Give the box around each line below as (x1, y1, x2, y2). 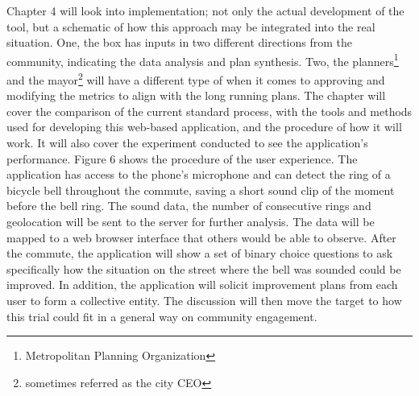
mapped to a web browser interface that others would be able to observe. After (6, 229, 396, 245)
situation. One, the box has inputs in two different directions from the (6, 34, 353, 51)
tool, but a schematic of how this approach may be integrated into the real (6, 18, 375, 35)
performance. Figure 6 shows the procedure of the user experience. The (6, 150, 358, 167)
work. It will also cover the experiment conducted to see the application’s (6, 134, 368, 151)
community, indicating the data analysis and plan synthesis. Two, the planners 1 (6, 50, 399, 69)
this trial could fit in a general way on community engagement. (6, 307, 317, 324)
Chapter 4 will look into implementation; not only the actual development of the (6, 2, 404, 19)
